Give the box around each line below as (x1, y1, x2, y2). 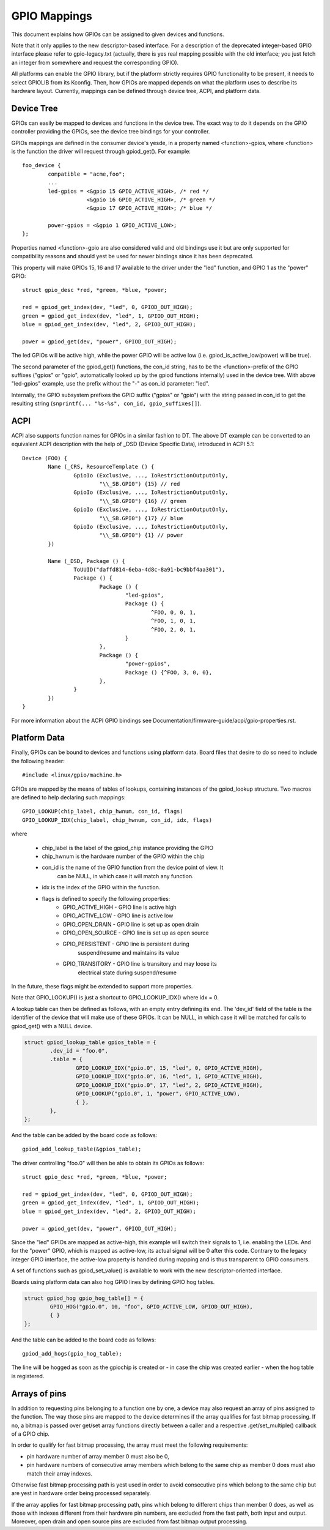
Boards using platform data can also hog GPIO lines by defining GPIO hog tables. (11, 1278, 215, 1285)
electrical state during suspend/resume (78, 969, 177, 976)
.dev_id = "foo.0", (50, 1047, 108, 1054)
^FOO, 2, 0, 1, (150, 626, 197, 633)
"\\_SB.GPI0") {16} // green (99, 498, 186, 504)
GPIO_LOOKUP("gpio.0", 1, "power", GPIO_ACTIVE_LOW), (75, 1090, 241, 1097)
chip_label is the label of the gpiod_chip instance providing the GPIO (42, 844, 214, 851)
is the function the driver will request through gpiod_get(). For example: (11, 147, 191, 155)
